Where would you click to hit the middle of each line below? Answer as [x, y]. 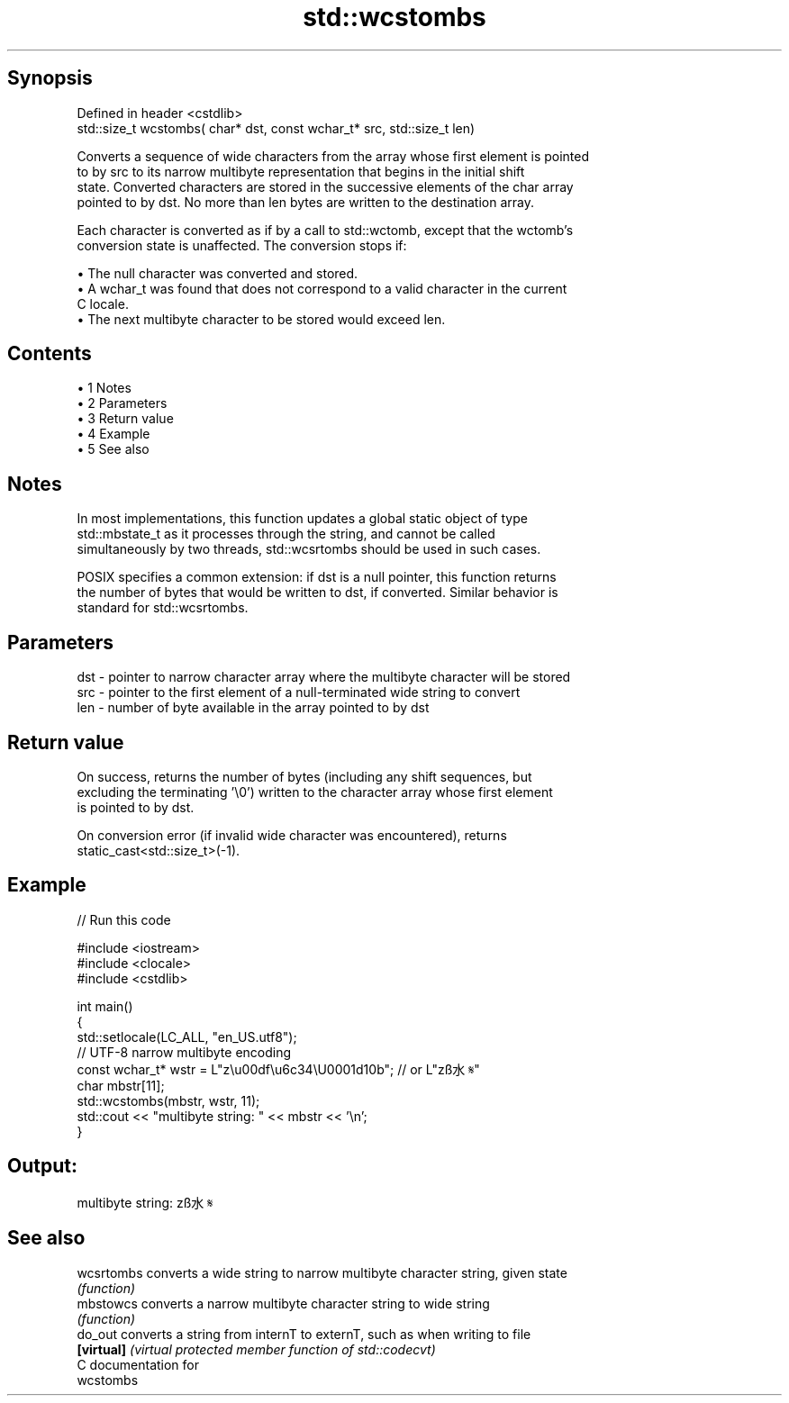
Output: [42, 1166]
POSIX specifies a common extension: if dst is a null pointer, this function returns [317, 577]
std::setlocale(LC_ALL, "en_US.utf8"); [187, 1036]
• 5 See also [113, 449]
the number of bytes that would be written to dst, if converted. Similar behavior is [317, 593]
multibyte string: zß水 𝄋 [145, 1202]
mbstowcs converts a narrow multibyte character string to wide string [283, 1303]
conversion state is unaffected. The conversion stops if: [242, 245]
